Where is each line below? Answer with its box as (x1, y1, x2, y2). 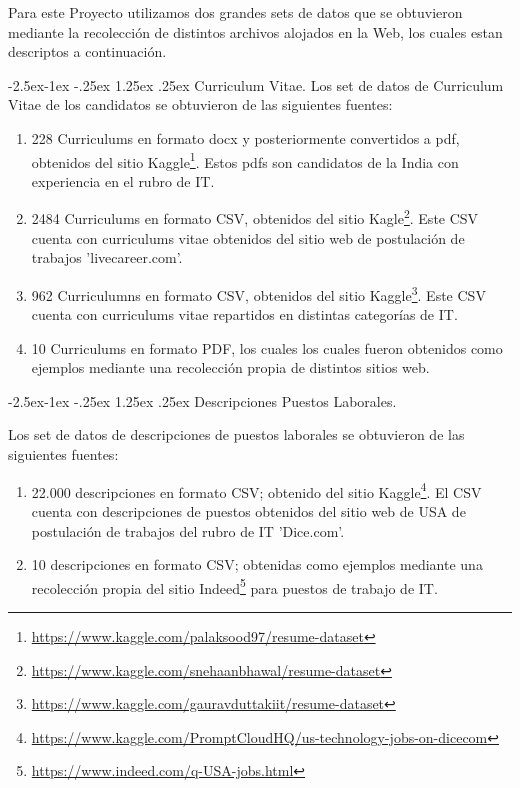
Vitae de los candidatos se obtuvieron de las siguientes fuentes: (8, 94, 393, 115)
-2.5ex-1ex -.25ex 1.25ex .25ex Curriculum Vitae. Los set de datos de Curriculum (8, 74, 504, 95)
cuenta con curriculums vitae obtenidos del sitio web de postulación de (31, 227, 465, 248)
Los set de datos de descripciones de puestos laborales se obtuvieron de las (8, 424, 465, 445)
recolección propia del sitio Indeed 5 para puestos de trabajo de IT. (31, 574, 438, 598)
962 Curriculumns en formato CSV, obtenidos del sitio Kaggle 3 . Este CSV (31, 281, 486, 305)
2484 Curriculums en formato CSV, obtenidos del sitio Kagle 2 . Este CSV (31, 205, 479, 229)
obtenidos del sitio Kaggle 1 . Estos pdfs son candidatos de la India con (31, 148, 459, 172)
